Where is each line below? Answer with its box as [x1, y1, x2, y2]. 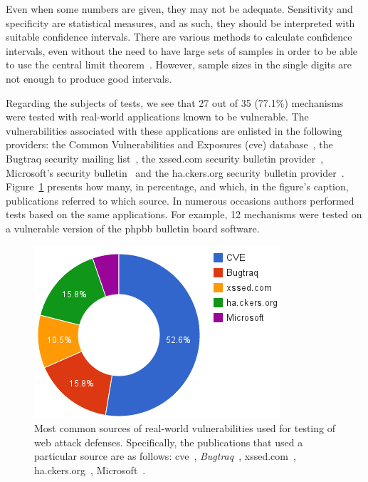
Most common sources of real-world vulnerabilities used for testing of [34, 421, 335, 436]
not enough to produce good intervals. [6, 71, 172, 86]
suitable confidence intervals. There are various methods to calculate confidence [6, 29, 352, 44]
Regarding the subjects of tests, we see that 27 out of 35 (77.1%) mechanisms [6, 95, 344, 110]
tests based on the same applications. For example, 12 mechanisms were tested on [6, 207, 362, 222]
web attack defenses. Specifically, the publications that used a [34, 434, 303, 449]
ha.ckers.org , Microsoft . [34, 462, 146, 477]
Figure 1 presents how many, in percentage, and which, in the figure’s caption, [6, 179, 349, 194]
